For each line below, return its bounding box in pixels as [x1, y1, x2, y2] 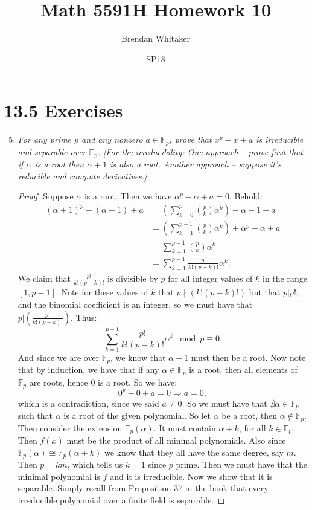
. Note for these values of [56, 286, 148, 299]
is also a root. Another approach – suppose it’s [110, 158, 281, 170]
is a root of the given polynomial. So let [63, 409, 211, 422]
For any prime [18, 133, 72, 146]
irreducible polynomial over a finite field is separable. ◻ [18, 493, 225, 506]
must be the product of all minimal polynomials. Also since [66, 434, 286, 447]
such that [18, 409, 53, 422]
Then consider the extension [18, 421, 123, 434]
